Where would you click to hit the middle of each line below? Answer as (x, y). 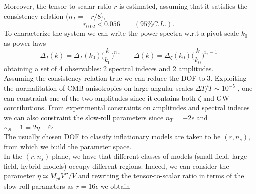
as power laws (25, 42)
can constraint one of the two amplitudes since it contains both (100, 97)
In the (13, 156)
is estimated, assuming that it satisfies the (183, 6)
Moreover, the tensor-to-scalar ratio (58, 6)
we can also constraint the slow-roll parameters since (84, 117)
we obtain (115, 185)
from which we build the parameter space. (68, 146)
